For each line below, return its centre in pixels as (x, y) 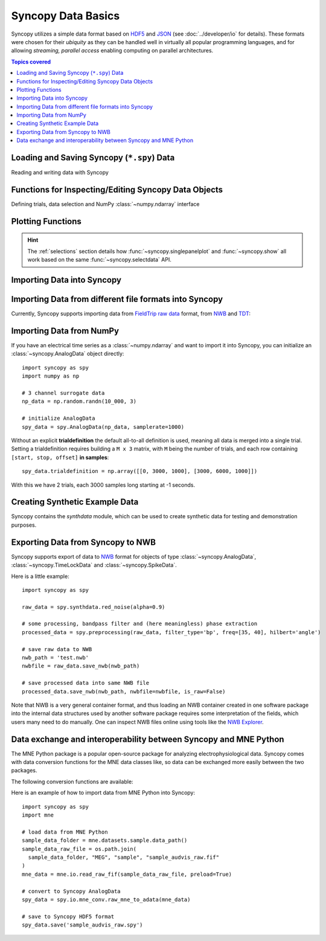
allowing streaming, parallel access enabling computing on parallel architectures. (112, 51)
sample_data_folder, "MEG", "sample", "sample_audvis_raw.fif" (124, 857)
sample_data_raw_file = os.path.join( (79, 849)
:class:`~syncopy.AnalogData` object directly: (68, 354)
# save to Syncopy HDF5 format (68, 916)
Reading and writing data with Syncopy (60, 173)
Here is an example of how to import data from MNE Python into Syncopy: (103, 793)
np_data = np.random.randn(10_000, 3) (79, 401)
